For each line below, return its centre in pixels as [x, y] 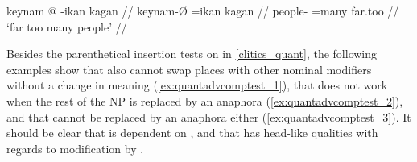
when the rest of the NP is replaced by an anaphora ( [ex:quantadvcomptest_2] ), [205, 100]
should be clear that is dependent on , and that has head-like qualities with [192, 133]
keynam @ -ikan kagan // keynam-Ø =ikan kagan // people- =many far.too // [203, 10]
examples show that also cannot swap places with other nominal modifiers [189, 69]
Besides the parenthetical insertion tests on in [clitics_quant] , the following [192, 54]
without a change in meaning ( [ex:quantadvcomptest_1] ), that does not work [197, 85]
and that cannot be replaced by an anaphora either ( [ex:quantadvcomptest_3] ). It [209, 116]
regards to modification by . [75, 148]
